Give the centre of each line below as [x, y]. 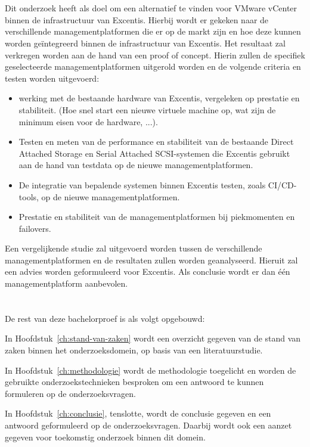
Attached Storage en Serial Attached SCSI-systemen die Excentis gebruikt [154, 153]
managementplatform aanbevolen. [66, 283]
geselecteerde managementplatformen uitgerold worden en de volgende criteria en [153, 66]
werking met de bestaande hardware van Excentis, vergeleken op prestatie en [159, 98]
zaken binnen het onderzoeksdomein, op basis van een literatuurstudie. [134, 350]
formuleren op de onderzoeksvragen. [70, 393]
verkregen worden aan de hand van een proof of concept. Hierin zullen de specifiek [155, 55]
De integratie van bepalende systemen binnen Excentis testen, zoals [142, 184]
